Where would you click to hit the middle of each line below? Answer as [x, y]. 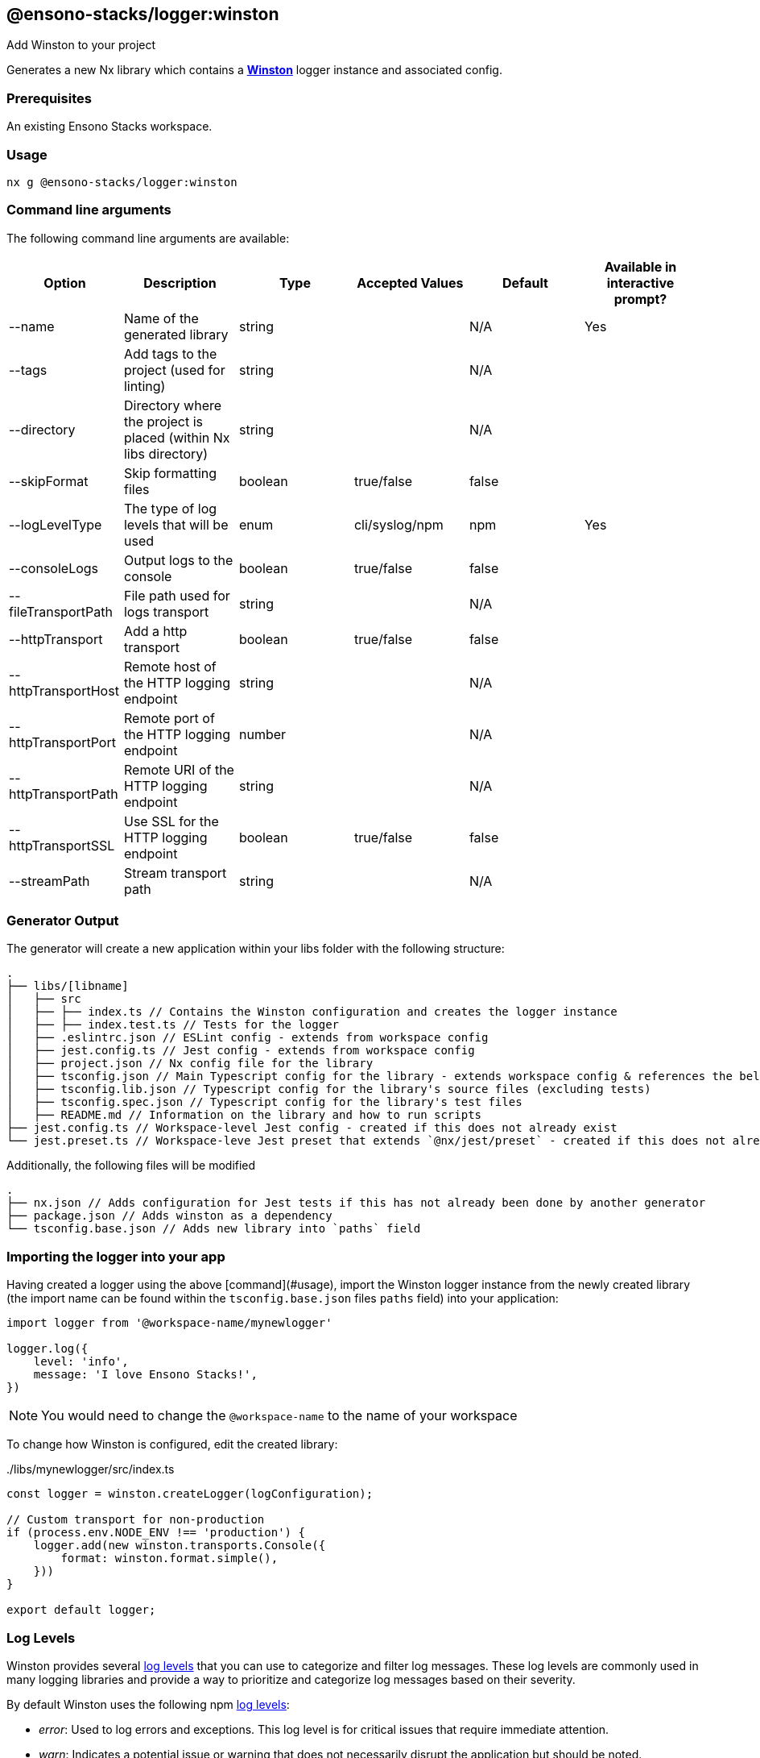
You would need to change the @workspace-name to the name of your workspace [279, 1416]
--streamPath [50, 881]
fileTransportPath [61, 611]
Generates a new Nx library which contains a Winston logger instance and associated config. [254, 70]
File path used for [177, 595]
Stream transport [175, 873]
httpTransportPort [62, 742]
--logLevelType [56, 524]
